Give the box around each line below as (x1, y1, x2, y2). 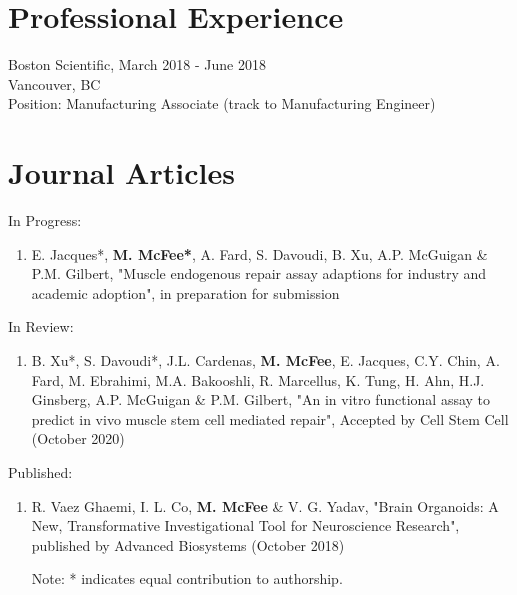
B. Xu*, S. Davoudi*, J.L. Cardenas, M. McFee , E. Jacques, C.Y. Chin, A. (31, 350, 500, 370)
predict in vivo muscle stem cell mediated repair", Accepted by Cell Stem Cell (31, 408, 509, 429)
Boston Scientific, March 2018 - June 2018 (8, 54, 266, 75)
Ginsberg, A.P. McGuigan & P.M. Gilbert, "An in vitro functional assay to (31, 389, 491, 410)
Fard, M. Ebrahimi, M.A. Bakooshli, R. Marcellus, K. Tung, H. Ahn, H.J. (31, 369, 485, 390)
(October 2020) (31, 428, 125, 449)
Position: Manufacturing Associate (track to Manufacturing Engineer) (8, 93, 436, 114)
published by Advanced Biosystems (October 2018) (31, 534, 345, 555)
